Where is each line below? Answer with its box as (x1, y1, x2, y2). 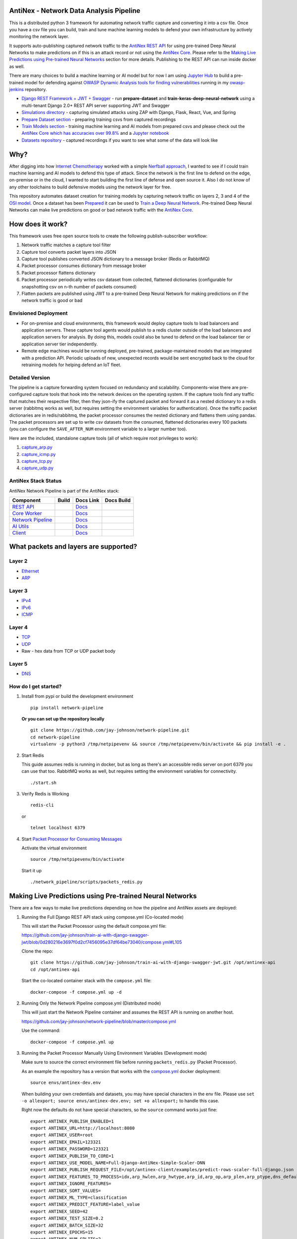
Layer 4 (9, 623, 28, 630)
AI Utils (12, 523, 29, 530)
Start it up (21, 867, 42, 873)
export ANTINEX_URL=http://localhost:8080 (30, 1126, 135, 1131)
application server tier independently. (21, 341, 98, 347)
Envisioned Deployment (9, 310, 68, 317)
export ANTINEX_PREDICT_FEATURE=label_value (30, 1202, 141, 1207)
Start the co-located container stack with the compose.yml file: (21, 978, 152, 984)
